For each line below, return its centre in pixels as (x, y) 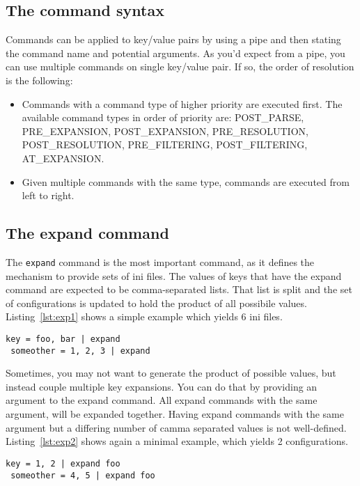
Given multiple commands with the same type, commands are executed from (186, 181)
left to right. (48, 195)
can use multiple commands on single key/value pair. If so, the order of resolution (180, 66)
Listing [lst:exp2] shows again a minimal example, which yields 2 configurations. (177, 441)
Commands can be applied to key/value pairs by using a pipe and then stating (173, 39)
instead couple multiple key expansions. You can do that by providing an (162, 386)
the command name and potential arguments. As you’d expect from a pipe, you (175, 53)
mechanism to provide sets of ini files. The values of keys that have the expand (174, 275)
